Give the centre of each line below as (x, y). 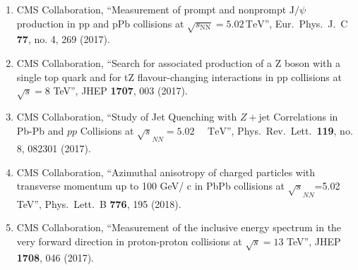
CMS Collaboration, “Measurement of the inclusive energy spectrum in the (179, 227)
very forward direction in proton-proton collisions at (129, 241)
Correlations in (306, 116)
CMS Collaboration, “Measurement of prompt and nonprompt (151, 9)
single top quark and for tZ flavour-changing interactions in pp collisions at (179, 76)
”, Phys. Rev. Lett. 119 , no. (290, 130)
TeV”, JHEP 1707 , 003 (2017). (120, 91)
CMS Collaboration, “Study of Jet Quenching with (127, 116)
